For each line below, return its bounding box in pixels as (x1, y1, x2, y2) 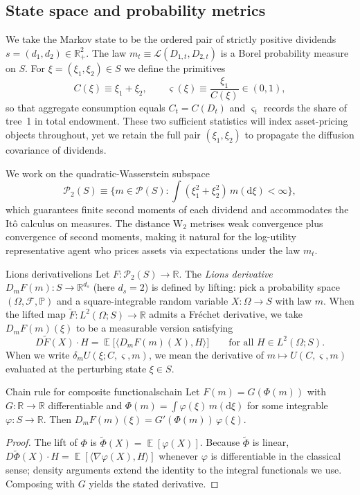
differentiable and (48, 397, 123, 412)
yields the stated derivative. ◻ (89, 476, 219, 490)
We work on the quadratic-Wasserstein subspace (6, 165, 210, 180)
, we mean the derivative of (148, 347, 264, 361)
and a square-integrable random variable (57, 293, 228, 307)
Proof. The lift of (6, 435, 78, 449)
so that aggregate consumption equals (6, 100, 165, 114)
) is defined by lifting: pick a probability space (144, 280, 340, 294)
